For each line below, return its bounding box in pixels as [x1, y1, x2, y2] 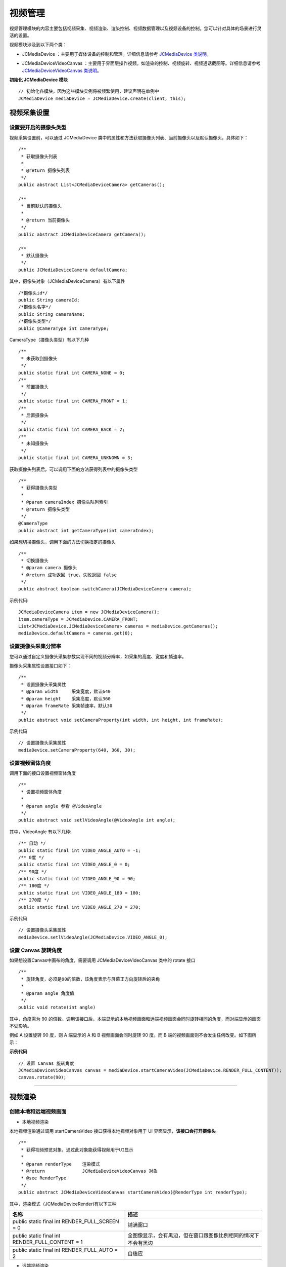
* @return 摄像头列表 [21, 168, 70, 173]
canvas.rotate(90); [18, 1074, 67, 1080]
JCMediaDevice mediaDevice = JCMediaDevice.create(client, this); [18, 95, 186, 101]
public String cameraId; [18, 297, 80, 303]
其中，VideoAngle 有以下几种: [9, 829, 72, 835]
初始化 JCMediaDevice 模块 [9, 77, 68, 83]
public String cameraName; [18, 311, 85, 317]
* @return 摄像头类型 [21, 506, 70, 512]
